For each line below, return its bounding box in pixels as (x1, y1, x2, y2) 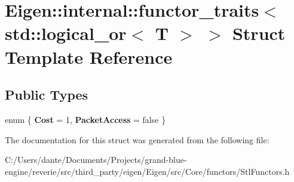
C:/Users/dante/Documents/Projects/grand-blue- (5, 153, 187, 166)
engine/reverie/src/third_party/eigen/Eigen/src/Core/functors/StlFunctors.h (5, 165, 290, 177)
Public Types (5, 85, 88, 104)
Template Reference (5, 44, 173, 69)
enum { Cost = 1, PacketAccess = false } (5, 113, 166, 125)
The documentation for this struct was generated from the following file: (5, 133, 269, 146)
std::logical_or (5, 21, 127, 45)
